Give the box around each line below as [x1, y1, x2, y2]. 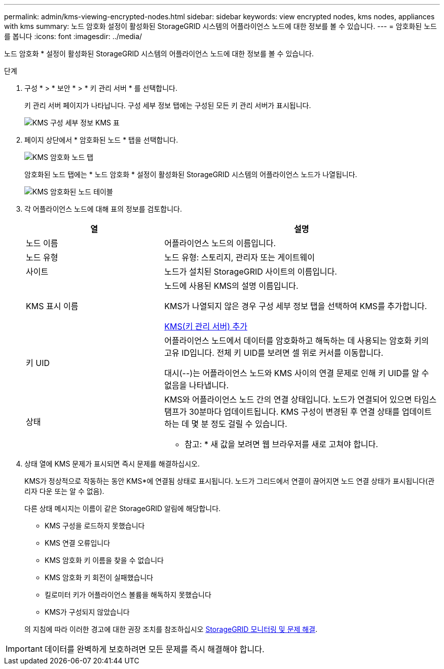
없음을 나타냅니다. [164, 380, 229, 390]
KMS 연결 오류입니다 [45, 539, 110, 547]
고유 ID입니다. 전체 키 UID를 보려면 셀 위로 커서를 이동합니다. [164, 348, 384, 358]
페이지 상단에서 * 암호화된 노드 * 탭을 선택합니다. [24, 136, 178, 144]
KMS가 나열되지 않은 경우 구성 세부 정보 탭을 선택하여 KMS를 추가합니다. [164, 301, 427, 311]
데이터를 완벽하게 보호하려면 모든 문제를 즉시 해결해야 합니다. [44, 644, 265, 654]
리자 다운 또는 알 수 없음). [24, 487, 104, 495]
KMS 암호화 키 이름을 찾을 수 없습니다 [45, 556, 164, 564]
